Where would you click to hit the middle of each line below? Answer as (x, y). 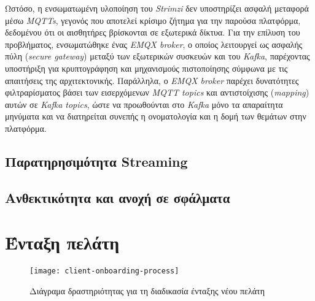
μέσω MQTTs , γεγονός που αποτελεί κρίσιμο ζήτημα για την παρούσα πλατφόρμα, (153, 20)
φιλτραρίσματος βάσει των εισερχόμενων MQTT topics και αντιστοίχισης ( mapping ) (157, 92)
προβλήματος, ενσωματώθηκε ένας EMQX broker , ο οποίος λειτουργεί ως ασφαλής (154, 44)
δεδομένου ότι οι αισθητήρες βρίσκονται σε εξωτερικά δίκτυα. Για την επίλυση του (153, 32)
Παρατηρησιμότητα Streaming (96, 161)
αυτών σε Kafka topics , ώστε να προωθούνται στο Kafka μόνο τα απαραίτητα (144, 104)
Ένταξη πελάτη (62, 242)
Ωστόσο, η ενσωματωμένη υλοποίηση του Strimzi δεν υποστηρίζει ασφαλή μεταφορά (157, 8)
